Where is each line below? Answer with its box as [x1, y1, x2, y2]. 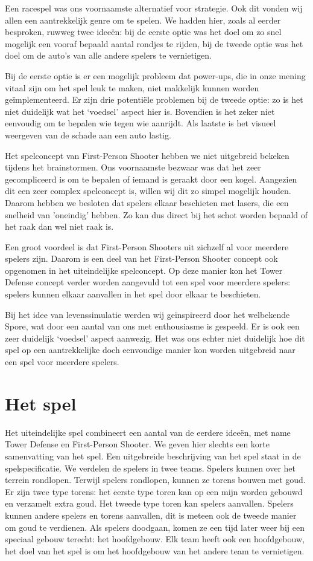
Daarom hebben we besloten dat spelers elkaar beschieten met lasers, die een [5, 196, 289, 209]
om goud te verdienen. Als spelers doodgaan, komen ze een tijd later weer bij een [5, 520, 305, 533]
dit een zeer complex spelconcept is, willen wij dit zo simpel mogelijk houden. [5, 184, 291, 197]
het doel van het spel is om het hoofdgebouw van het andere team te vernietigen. [5, 544, 305, 557]
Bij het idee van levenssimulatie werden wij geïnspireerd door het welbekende [5, 308, 290, 320]
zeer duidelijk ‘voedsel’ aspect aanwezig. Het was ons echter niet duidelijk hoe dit [5, 331, 305, 344]
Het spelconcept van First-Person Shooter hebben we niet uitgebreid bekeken [5, 149, 289, 161]
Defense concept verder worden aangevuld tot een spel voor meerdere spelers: [5, 276, 291, 288]
